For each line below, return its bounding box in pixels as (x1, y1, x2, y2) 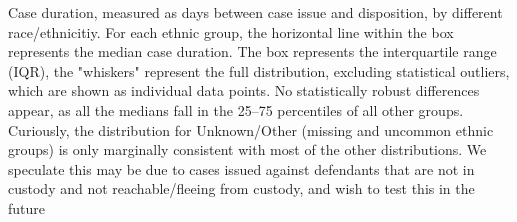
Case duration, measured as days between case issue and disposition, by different (8, 2, 503, 22)
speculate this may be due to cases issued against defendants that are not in (8, 158, 475, 179)
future (8, 197, 46, 218)
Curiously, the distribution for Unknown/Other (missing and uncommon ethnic (8, 119, 494, 140)
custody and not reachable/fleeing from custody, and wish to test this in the (8, 178, 475, 199)
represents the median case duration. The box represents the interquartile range (8, 41, 497, 62)
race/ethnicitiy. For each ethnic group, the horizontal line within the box (8, 21, 454, 42)
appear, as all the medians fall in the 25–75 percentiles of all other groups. (8, 99, 464, 120)
